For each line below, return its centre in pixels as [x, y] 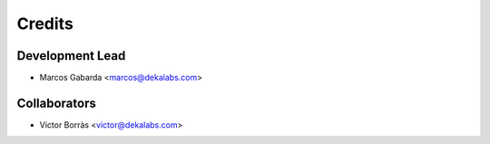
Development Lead [71, 56]
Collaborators [57, 103]
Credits [45, 24]
